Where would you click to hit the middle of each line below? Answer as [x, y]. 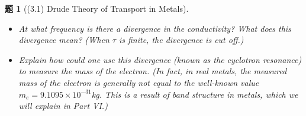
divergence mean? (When [64, 40]
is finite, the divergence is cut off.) [181, 40]
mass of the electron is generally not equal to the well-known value [139, 82]
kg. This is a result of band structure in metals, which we [195, 94]
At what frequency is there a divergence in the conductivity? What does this [155, 28]
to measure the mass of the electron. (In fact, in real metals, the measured [153, 71]
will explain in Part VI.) [63, 106]
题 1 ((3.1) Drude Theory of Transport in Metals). [97, 8]
